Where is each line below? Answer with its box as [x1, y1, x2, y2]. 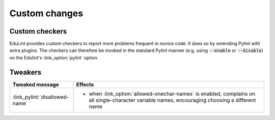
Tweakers [9, 68, 42, 76]
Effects [76, 81, 94, 88]
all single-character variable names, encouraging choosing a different [89, 97, 256, 104]
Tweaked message [12, 81, 60, 88]
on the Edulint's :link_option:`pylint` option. [9, 54, 99, 61]
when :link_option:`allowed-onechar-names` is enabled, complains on [89, 90, 256, 97]
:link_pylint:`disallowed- [12, 93, 69, 100]
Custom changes [9, 8, 84, 19]
